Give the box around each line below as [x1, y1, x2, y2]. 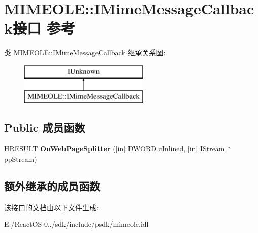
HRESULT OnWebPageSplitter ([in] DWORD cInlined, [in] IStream [4, 143, 225, 154]
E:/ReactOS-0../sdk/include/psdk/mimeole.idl [4, 219, 149, 229]
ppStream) [4, 153, 37, 164]
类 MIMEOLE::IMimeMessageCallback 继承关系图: [4, 47, 166, 58]
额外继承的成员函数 [4, 178, 100, 193]
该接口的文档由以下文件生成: [4, 202, 99, 212]
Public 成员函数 [4, 120, 85, 135]
